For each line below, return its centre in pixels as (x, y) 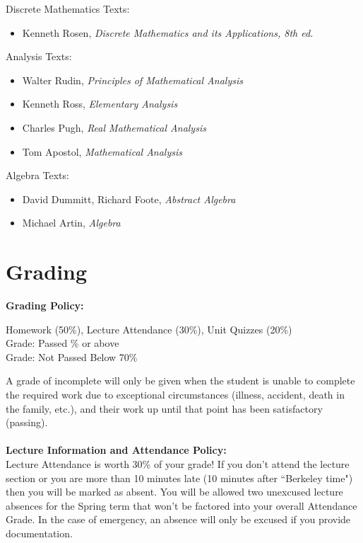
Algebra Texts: (37, 175)
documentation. (39, 533)
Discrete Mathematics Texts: (68, 8)
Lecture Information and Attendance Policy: (116, 450)
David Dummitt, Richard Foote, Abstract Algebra (129, 199)
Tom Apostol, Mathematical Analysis (102, 151)
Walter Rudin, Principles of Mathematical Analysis (132, 80)
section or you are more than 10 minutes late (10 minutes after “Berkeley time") (179, 478)
